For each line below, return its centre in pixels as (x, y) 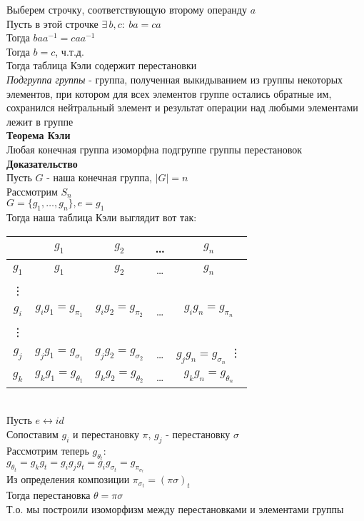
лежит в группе (40, 121)
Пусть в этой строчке (52, 23)
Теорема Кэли (39, 135)
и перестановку (106, 434)
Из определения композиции (68, 479)
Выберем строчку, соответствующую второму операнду (127, 9)
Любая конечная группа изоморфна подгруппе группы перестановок (155, 149)
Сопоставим (32, 434)
